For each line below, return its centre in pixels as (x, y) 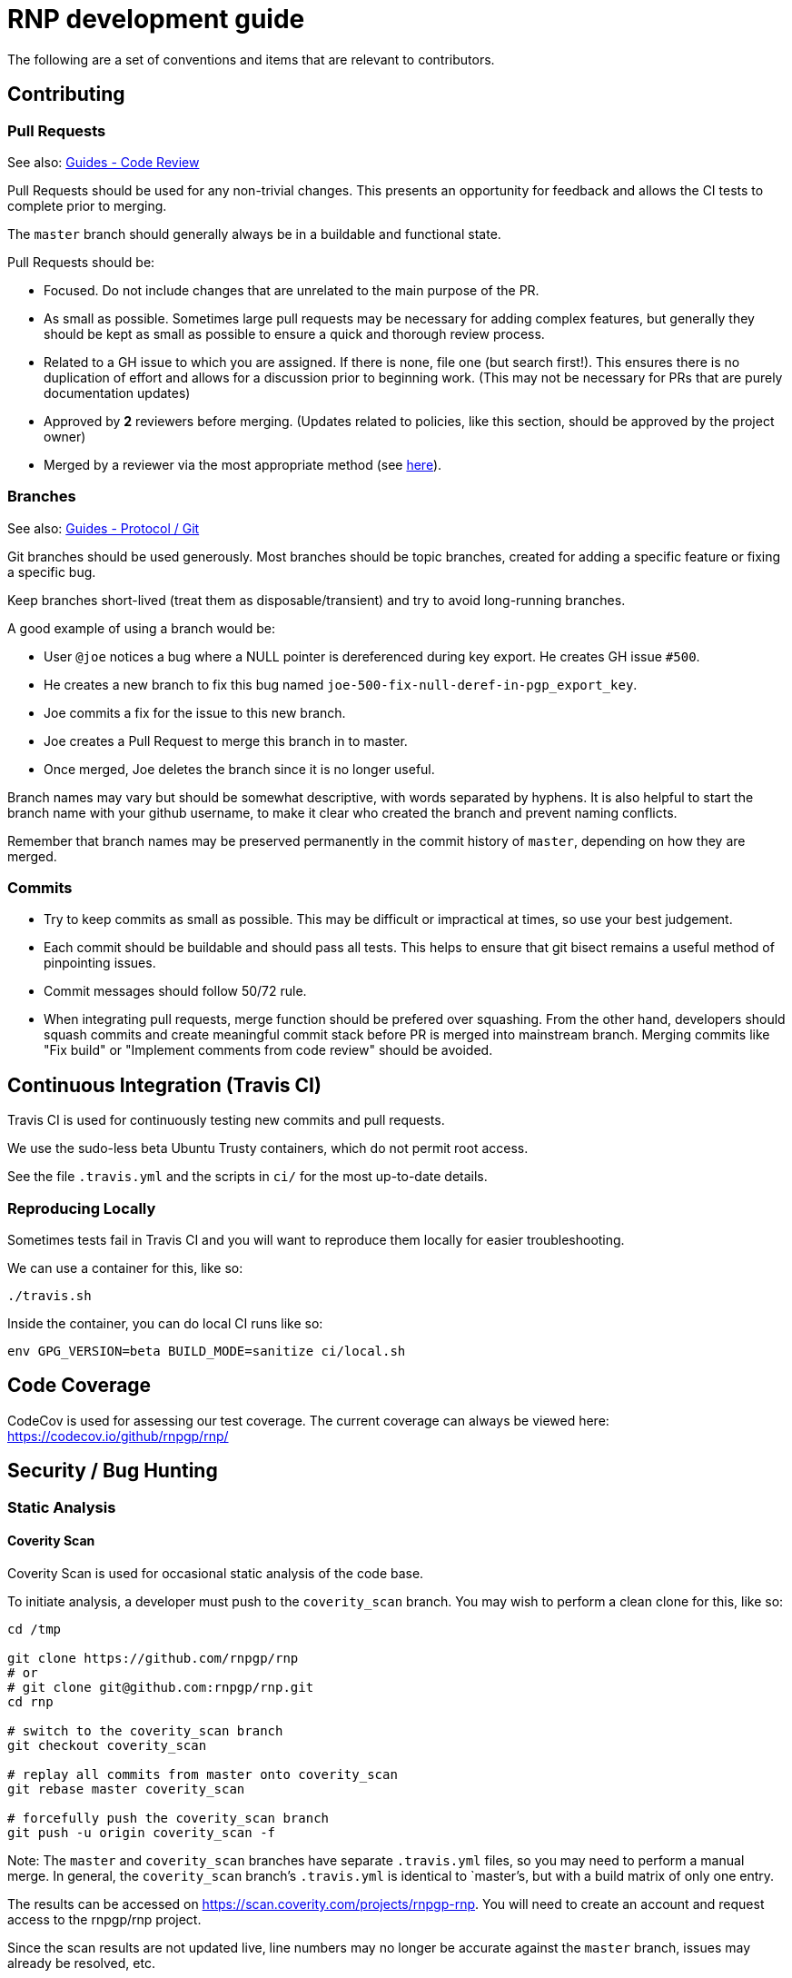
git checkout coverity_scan (107, 1745)
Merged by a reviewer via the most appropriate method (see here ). (243, 464)
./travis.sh (49, 1296)
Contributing (66, 94)
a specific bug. (52, 572)
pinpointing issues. (100, 963)
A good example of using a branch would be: (142, 628)
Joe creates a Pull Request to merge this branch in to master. (226, 741)
